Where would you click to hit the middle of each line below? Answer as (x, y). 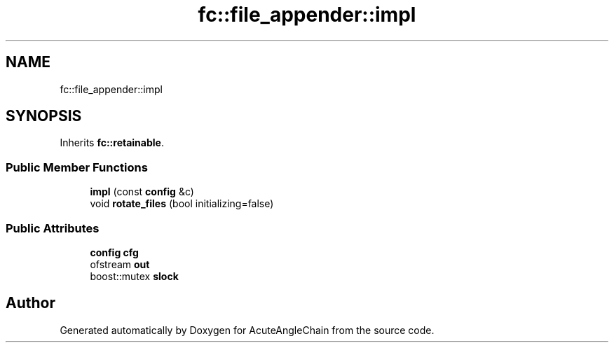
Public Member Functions (77, 167)
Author (30, 303)
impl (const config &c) (142, 192)
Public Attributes (53, 228)
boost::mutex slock (134, 276)
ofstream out (120, 264)
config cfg (114, 252)
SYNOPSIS (44, 116)
